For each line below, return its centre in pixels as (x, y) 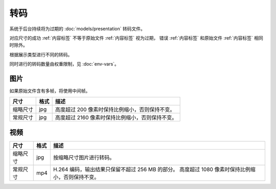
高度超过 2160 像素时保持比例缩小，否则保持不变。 (116, 118)
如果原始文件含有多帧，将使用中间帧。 (50, 91)
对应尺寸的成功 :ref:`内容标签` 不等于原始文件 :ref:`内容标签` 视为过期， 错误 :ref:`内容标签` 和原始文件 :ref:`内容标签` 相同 (136, 38)
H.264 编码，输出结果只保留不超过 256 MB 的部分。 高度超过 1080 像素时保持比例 (152, 169)
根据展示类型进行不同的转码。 (41, 54)
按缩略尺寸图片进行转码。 (84, 157)
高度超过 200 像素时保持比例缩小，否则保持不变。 (115, 110)
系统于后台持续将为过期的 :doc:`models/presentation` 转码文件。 (77, 29)
